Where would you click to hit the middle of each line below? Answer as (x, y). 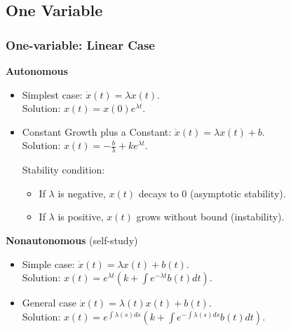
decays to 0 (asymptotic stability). (212, 193)
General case (49, 303)
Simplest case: (52, 94)
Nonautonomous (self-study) (72, 240)
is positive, (81, 217)
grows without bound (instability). (210, 217)
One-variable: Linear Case (80, 44)
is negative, (82, 193)
